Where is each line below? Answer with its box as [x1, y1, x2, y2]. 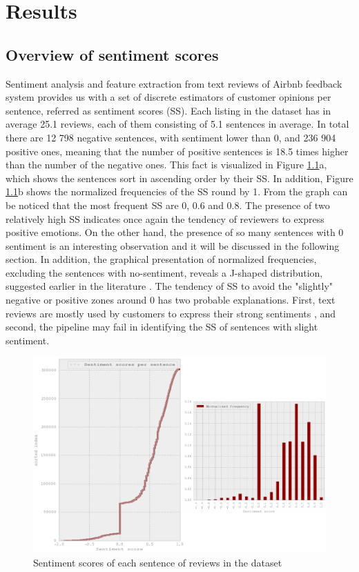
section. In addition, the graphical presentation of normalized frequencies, [6, 252, 317, 266]
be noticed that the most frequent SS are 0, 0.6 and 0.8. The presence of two [6, 197, 330, 212]
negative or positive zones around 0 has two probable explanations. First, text [6, 293, 336, 307]
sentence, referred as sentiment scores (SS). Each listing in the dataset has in [6, 103, 331, 117]
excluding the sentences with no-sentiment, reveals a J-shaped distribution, [6, 265, 323, 279]
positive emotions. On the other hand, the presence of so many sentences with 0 [6, 225, 344, 239]
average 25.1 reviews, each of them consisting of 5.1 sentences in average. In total [6, 117, 349, 131]
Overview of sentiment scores [6, 43, 219, 65]
